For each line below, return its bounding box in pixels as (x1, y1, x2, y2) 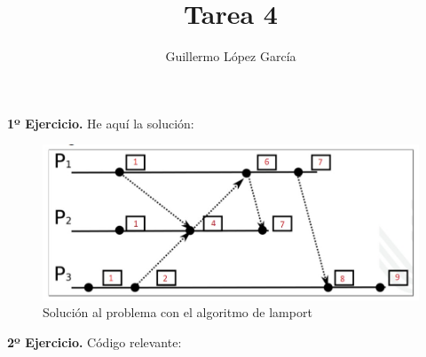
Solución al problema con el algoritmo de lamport (43, 303, 312, 322)
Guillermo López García (165, 47, 296, 66)
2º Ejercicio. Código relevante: (7, 332, 182, 351)
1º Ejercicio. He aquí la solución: (7, 113, 194, 132)
